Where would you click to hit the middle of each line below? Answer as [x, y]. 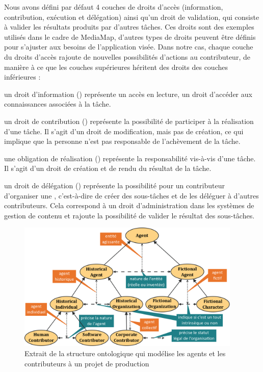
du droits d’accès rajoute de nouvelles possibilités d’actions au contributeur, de [127, 56]
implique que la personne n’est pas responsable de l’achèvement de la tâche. [122, 141]
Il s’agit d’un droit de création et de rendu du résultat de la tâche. [108, 168]
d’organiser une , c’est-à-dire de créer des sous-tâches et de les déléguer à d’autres [131, 195]
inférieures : [22, 77]
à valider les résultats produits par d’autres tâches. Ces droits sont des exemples [129, 27]
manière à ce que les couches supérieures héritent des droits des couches [116, 67]
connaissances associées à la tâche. [58, 104]
